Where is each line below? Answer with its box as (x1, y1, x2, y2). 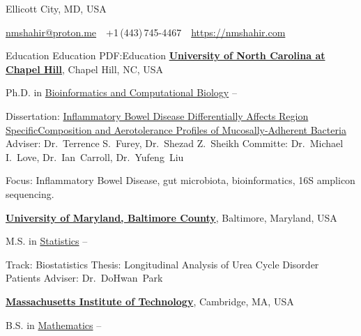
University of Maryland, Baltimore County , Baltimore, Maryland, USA (6, 210, 337, 224)
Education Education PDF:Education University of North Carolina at (6, 48, 325, 63)
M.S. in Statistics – (6, 234, 88, 248)
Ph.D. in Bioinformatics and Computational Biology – (6, 85, 237, 100)
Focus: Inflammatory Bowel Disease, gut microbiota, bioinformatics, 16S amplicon (6, 173, 355, 188)
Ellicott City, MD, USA (6, 1, 107, 15)
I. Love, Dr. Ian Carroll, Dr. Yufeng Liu (6, 149, 184, 164)
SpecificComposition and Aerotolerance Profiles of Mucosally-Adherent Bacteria (6, 122, 346, 137)
